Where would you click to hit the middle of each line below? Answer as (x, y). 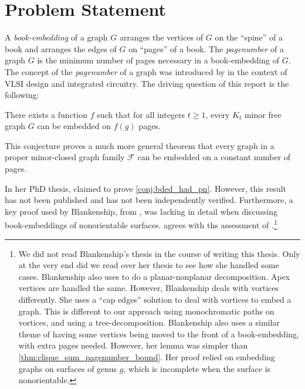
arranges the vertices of (161, 37)
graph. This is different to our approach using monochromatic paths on (146, 311)
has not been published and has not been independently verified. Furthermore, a (149, 200)
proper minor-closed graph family (65, 157)
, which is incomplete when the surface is (197, 368)
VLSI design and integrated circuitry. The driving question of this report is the (147, 83)
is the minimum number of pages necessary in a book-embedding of (158, 60)
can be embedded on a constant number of (214, 157)
